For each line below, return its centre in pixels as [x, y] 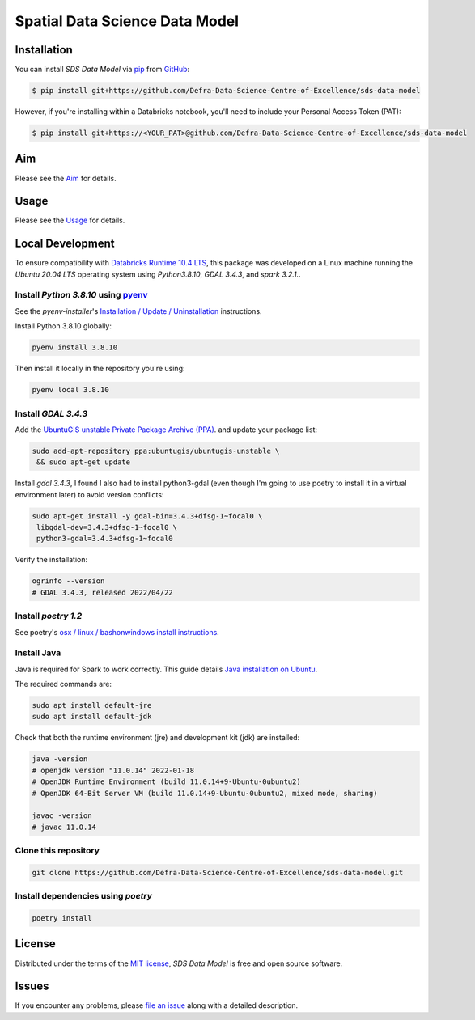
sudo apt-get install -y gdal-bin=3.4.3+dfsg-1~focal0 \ [147, 516]
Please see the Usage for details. [70, 220]
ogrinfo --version [68, 581]
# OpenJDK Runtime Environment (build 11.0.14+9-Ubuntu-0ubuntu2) [166, 782]
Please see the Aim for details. [66, 178]
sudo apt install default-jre [92, 705]
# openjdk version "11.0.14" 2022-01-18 [113, 770]
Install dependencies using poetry [84, 896]
